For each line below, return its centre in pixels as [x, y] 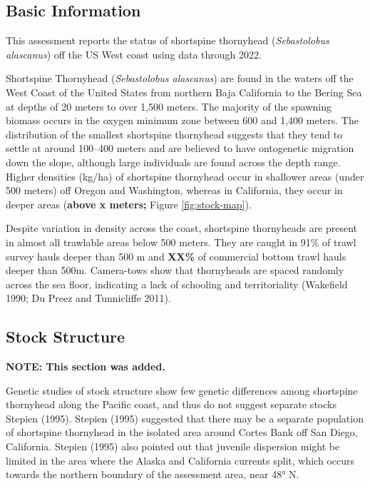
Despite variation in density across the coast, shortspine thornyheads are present [182, 228]
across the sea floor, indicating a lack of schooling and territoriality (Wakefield [177, 284]
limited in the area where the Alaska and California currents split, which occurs [180, 460]
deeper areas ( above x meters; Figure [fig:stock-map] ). [129, 204]
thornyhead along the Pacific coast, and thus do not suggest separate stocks [171, 404]
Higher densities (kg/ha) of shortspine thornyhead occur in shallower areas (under [185, 176]
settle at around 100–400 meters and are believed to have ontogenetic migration [180, 148]
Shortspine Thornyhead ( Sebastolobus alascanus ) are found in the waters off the [180, 78]
